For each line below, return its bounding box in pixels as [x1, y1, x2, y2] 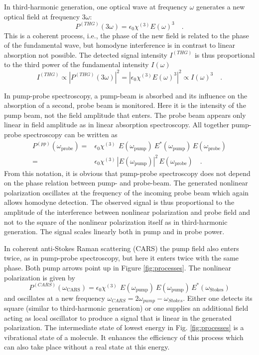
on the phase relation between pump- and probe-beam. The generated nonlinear [4, 177, 248, 188]
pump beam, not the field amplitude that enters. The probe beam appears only [4, 109, 246, 120]
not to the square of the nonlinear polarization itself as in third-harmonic [4, 216, 228, 227]
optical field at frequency [4, 11, 80, 21]
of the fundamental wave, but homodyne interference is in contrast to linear [4, 40, 235, 50]
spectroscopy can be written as [23, 129, 118, 139]
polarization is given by [4, 272, 75, 282]
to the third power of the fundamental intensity [4, 59, 149, 70]
